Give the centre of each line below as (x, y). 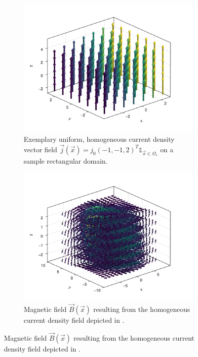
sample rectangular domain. (66, 161)
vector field (40, 149)
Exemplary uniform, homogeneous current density (99, 139)
